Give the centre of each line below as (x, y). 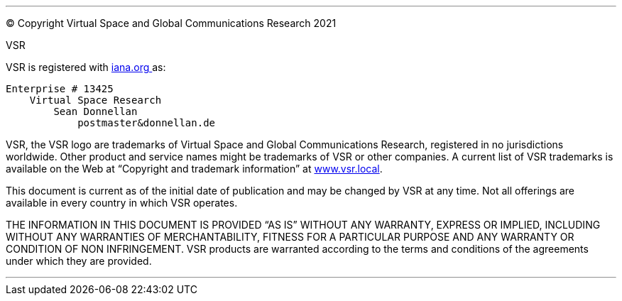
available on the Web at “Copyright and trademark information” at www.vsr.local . (194, 169)
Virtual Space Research (96, 100)
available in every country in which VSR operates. (122, 203)
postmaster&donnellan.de (147, 123)
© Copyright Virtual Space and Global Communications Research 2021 (171, 23)
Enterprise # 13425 (60, 89)
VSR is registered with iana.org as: (86, 67)
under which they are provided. (79, 261)
